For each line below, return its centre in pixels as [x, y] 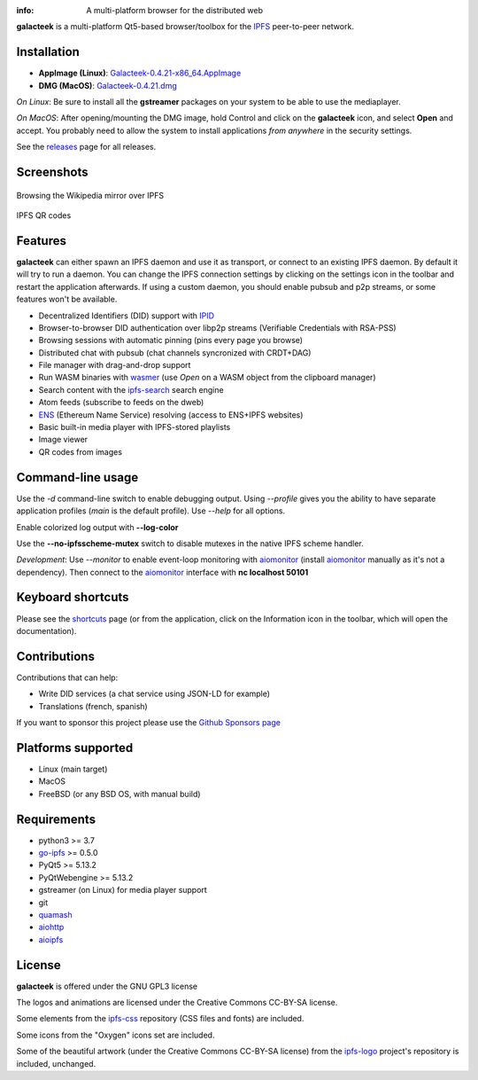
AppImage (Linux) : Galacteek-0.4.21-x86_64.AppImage [140, 73]
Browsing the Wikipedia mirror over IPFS [90, 195]
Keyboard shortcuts [73, 597]
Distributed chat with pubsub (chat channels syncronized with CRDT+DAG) [175, 352]
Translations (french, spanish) [93, 706]
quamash [55, 914]
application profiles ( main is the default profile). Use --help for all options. [151, 511]
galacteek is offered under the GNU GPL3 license [107, 986]
